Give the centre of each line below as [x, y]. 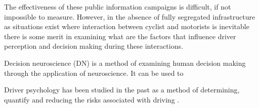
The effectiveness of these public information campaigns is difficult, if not [118, 7]
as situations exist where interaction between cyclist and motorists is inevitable [127, 26]
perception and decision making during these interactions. [94, 46]
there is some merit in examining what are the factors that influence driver [120, 36]
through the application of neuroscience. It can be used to [94, 73]
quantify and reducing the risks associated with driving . [92, 99]
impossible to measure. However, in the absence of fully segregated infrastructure [130, 16]
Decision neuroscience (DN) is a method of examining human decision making [125, 63]
